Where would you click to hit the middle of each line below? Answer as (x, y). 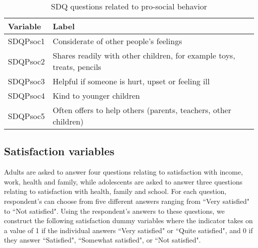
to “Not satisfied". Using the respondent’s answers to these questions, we (114, 211)
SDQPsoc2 (27, 61)
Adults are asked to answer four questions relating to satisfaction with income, (124, 172)
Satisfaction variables (59, 151)
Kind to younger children (97, 95)
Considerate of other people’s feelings (117, 41)
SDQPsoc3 (27, 81)
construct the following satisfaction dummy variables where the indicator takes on (129, 220)
